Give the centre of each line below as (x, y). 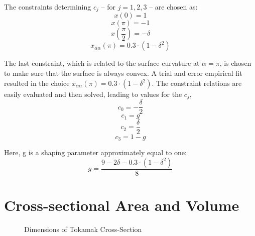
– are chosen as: (173, 7)
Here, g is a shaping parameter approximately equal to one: (95, 152)
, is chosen (235, 63)
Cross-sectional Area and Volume (122, 205)
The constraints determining (48, 7)
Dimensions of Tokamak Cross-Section (83, 229)
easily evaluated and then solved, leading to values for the (93, 94)
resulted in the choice (37, 83)
